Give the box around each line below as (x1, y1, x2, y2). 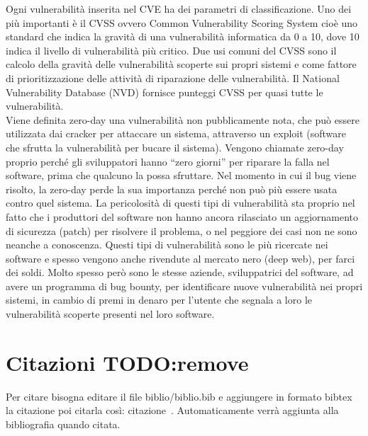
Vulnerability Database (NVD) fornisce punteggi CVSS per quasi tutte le (6, 84, 323, 99)
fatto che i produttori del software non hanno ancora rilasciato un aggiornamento (6, 209, 359, 224)
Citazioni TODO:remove (6, 348, 249, 377)
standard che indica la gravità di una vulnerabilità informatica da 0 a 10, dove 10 (6, 29, 359, 44)
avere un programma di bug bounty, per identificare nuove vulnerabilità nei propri (6, 278, 363, 293)
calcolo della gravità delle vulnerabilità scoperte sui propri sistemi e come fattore (6, 57, 357, 71)
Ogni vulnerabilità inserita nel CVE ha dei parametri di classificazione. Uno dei (6, 1, 352, 16)
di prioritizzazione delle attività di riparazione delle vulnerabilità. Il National (6, 70, 340, 85)
